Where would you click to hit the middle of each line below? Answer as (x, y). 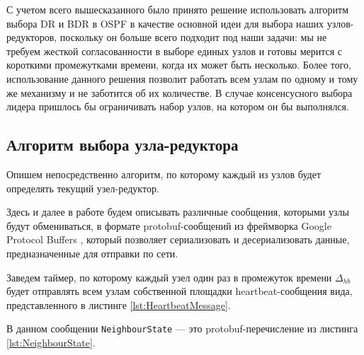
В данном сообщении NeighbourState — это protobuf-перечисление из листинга (182, 328)
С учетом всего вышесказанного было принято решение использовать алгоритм (178, 9)
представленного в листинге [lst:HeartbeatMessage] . (119, 304)
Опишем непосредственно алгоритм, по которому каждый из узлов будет (164, 174)
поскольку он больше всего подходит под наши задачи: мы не (193, 37)
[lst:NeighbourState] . (51, 342)
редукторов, (32, 37)
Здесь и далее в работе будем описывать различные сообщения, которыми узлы (178, 212)
